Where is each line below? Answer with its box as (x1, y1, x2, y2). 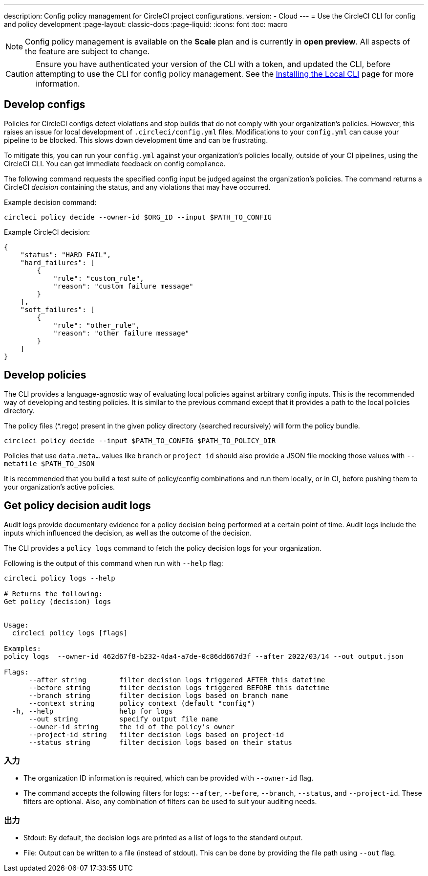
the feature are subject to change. (25, 46, 150, 56)
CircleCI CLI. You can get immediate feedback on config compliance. (4, 159, 226, 168)
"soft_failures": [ (20, 305, 95, 314)
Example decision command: (4, 198, 97, 206)
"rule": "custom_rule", (53, 274, 144, 282)
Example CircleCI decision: (4, 227, 90, 236)
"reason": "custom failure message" (53, 282, 193, 290)
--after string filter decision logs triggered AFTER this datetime (28, 675, 325, 684)
